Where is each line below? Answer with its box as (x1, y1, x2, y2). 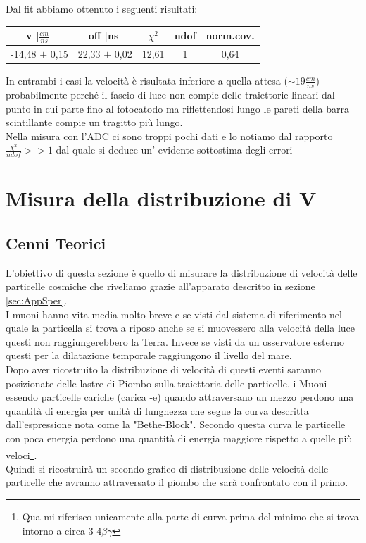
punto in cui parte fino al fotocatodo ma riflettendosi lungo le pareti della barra (6, 101, 349, 116)
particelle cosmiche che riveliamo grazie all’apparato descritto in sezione (6, 279, 315, 294)
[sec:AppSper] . (6, 293, 68, 308)
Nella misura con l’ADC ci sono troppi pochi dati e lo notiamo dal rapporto (6, 128, 333, 143)
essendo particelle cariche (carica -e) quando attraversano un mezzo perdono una (6, 389, 354, 404)
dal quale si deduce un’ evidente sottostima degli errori (56, 142, 293, 157)
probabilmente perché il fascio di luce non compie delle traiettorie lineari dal (6, 87, 335, 102)
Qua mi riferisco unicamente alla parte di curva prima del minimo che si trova (22, 509, 359, 524)
